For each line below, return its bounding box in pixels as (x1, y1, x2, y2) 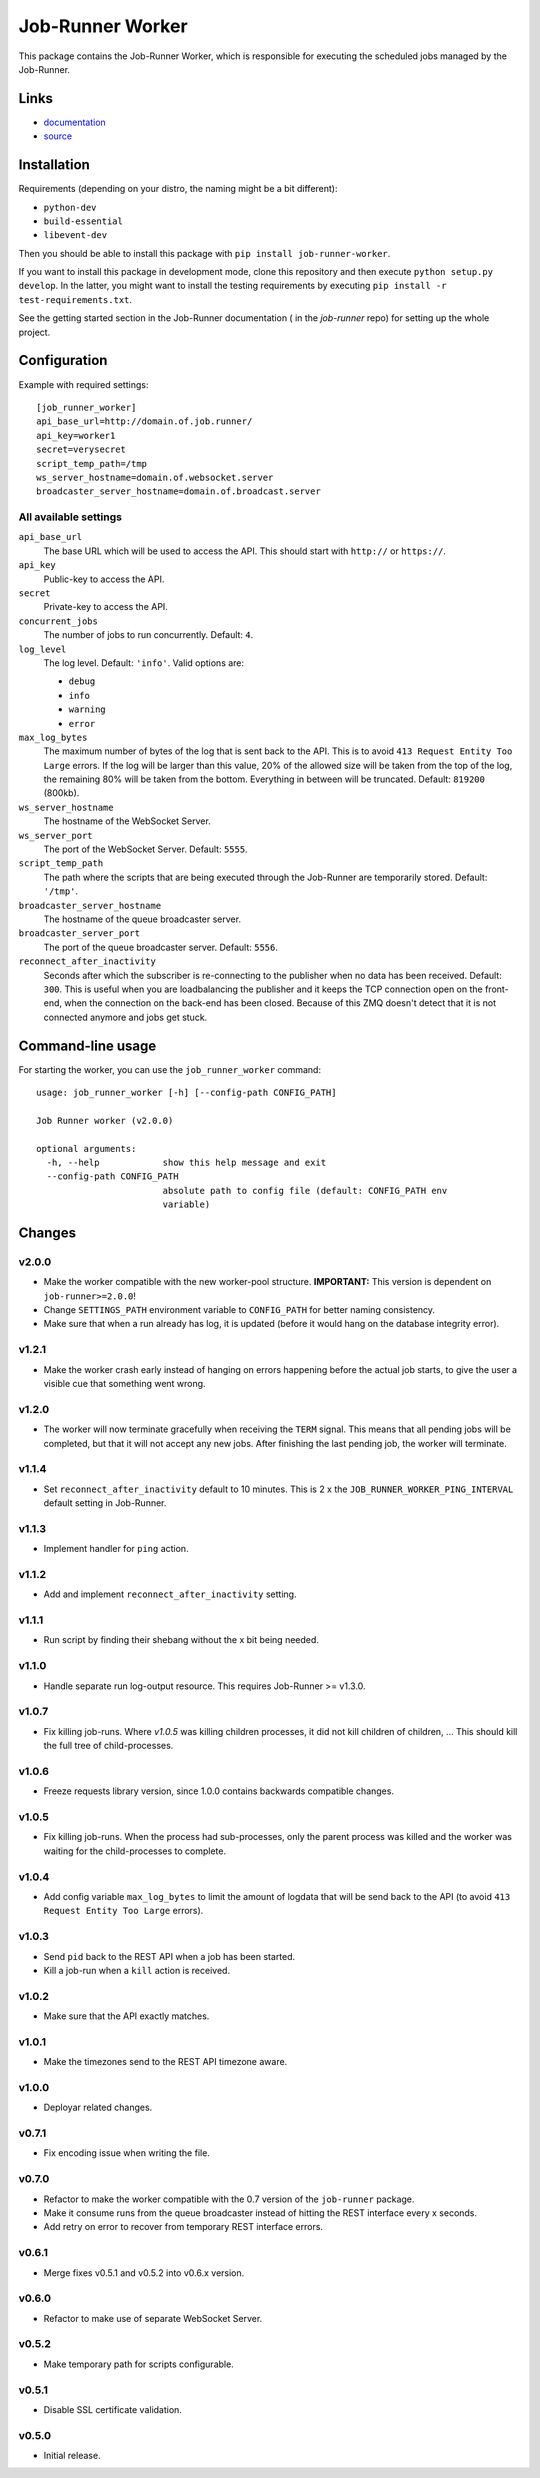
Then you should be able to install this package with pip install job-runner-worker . (18, 247, 391, 259)
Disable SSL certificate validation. (43, 2403, 182, 2415)
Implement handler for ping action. (43, 1543, 189, 1555)
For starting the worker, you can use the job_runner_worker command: (18, 1063, 322, 1075)
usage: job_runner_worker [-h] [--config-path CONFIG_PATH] (36, 1087, 337, 1099)
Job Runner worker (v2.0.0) (36, 1115, 174, 1126)
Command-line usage (18, 1037, 157, 1054)
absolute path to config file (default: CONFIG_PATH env (162, 1185, 448, 1196)
